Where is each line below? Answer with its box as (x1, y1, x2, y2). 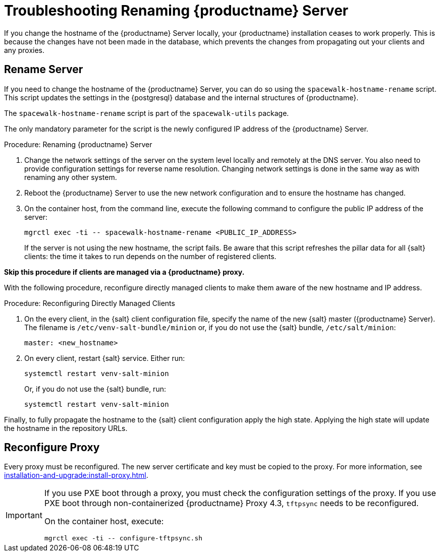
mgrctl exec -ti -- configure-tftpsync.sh (44, 534, 203, 542)
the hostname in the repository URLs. (4, 423, 128, 433)
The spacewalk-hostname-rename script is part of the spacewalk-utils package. (4, 108, 289, 117)
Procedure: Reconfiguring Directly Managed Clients (4, 298, 175, 307)
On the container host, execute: (44, 516, 164, 527)
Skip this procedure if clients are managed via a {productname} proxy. (4, 267, 245, 276)
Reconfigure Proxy (4, 441, 100, 454)
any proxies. (4, 45, 45, 54)
